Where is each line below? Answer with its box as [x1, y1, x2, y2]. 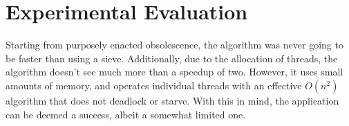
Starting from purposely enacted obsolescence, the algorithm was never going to [6, 37, 343, 52]
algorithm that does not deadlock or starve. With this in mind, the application [6, 93, 339, 107]
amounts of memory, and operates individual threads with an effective [6, 78, 302, 92]
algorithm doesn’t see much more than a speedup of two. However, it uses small [6, 64, 343, 79]
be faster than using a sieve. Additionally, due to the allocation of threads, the [6, 51, 338, 65]
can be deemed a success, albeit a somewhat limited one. [6, 107, 246, 121]
